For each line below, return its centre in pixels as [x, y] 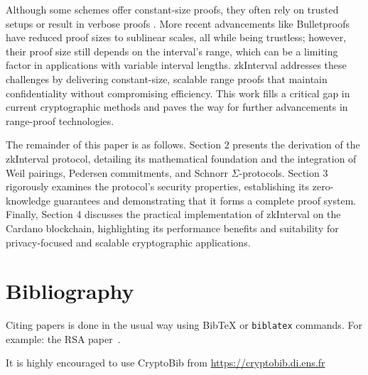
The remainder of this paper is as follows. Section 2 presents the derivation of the [183, 145]
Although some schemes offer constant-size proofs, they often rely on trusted [172, 9]
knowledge [28, 200]
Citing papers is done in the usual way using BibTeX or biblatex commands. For [184, 325]
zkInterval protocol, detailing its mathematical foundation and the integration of [181, 158]
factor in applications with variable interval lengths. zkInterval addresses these [176, 65]
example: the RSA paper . [63, 338]
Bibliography [70, 291]
